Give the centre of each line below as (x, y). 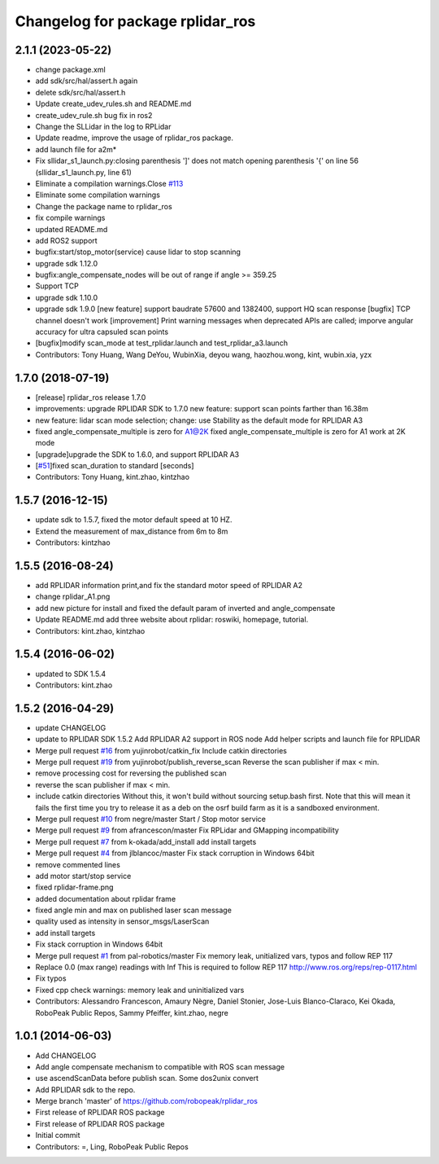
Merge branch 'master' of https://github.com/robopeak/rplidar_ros (146, 1101)
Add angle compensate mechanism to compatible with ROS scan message (160, 1066)
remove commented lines (78, 864)
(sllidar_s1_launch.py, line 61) (83, 172)
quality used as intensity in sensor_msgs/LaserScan (122, 921)
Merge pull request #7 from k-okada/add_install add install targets (146, 841)
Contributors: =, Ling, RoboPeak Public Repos (112, 1146)
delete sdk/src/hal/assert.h (80, 92)
